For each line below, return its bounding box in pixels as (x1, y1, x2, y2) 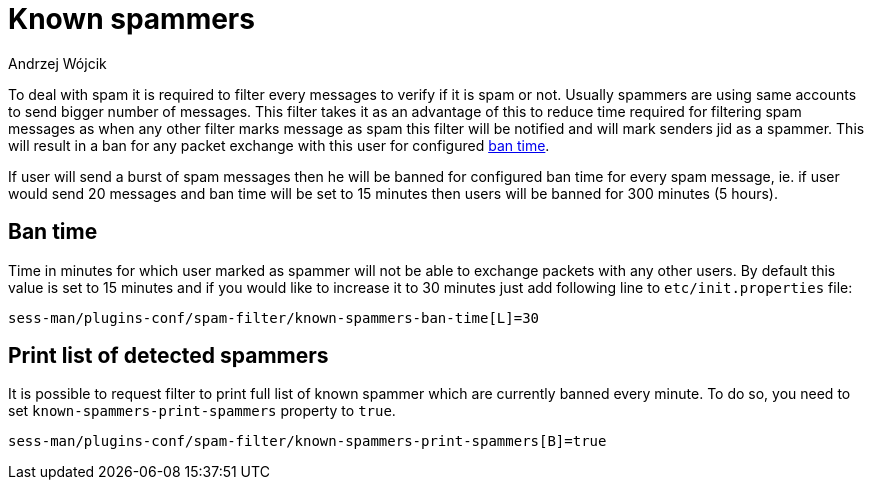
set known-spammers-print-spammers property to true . (8, 402, 396, 420)
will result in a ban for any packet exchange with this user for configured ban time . (8, 136, 550, 154)
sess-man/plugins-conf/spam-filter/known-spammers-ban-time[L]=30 (8, 309, 540, 326)
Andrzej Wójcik (8, 54, 107, 72)
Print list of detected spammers (8, 343, 329, 369)
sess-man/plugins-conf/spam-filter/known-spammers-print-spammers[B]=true (8, 433, 607, 450)
